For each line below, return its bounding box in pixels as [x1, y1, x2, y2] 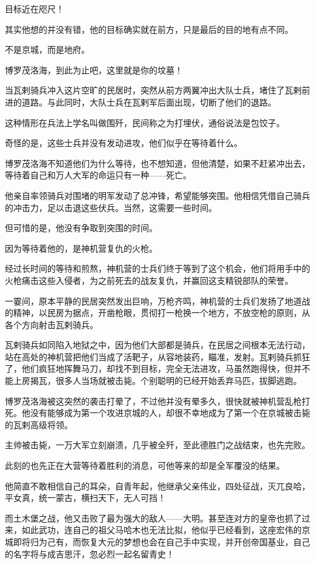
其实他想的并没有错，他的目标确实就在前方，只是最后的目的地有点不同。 [5, 22, 293, 35]
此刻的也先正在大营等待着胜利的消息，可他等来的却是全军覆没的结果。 [5, 459, 285, 472]
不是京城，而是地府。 [5, 43, 90, 56]
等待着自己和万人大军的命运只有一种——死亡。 [5, 169, 191, 181]
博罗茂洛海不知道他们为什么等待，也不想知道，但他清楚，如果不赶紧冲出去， [5, 156, 310, 169]
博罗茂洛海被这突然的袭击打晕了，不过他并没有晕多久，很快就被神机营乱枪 [5, 394, 302, 407]
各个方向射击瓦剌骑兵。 [5, 318, 98, 331]
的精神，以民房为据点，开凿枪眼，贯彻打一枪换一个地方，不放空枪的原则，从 [5, 306, 310, 319]
